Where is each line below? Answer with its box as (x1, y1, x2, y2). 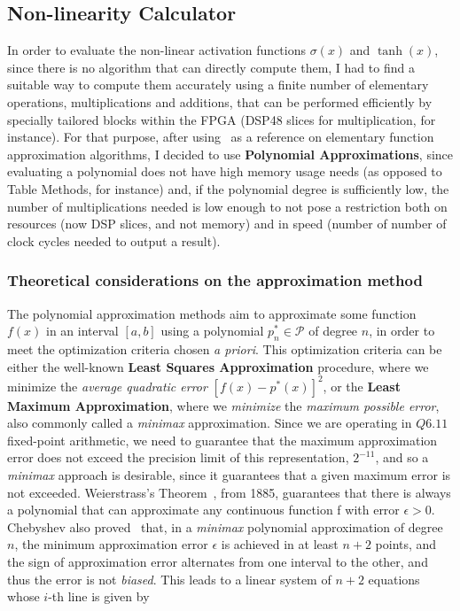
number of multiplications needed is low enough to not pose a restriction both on (7, 197, 448, 215)
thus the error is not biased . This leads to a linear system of (7, 569, 331, 588)
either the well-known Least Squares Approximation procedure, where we (7, 357, 429, 375)
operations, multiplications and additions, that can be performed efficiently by (7, 92, 433, 111)
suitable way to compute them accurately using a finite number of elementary (7, 75, 429, 94)
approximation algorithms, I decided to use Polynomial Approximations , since (7, 144, 454, 163)
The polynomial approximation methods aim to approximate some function (7, 304, 417, 322)
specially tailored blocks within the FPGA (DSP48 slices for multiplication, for (7, 110, 436, 128)
